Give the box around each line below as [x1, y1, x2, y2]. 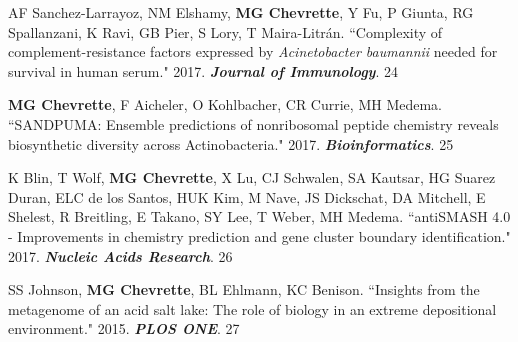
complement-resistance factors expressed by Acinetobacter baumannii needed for [8, 41, 498, 62]
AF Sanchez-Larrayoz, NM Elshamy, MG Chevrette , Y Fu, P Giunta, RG [8, 2, 474, 22]
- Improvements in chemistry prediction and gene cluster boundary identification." [8, 225, 511, 246]
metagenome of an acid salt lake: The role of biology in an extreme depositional [8, 298, 497, 319]
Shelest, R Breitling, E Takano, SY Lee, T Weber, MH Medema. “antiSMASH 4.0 [8, 206, 511, 227]
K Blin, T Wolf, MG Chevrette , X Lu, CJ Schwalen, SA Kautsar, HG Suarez [8, 167, 496, 188]
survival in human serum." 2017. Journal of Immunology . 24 [8, 60, 399, 81]
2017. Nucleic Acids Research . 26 [8, 245, 233, 266]
